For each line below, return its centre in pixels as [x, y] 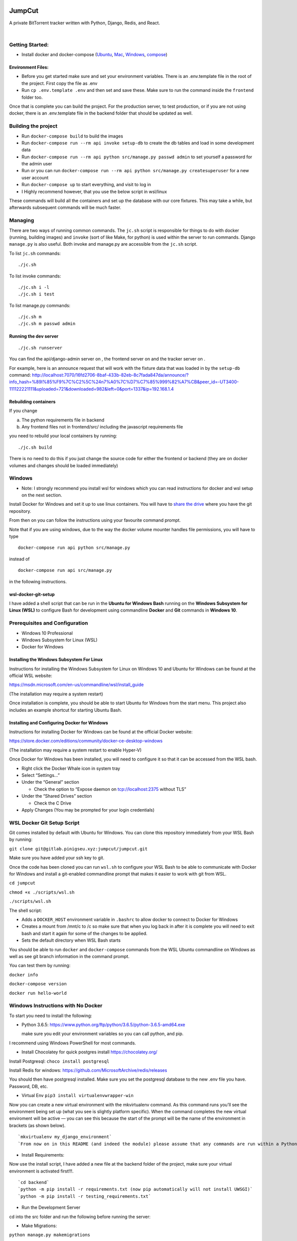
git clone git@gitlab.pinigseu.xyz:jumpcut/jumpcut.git [78, 849]
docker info [24, 975]
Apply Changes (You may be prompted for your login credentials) [88, 810]
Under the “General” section [50, 782]
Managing [22, 220]
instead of [19, 559]
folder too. [32, 97]
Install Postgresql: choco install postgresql [59, 1061]
